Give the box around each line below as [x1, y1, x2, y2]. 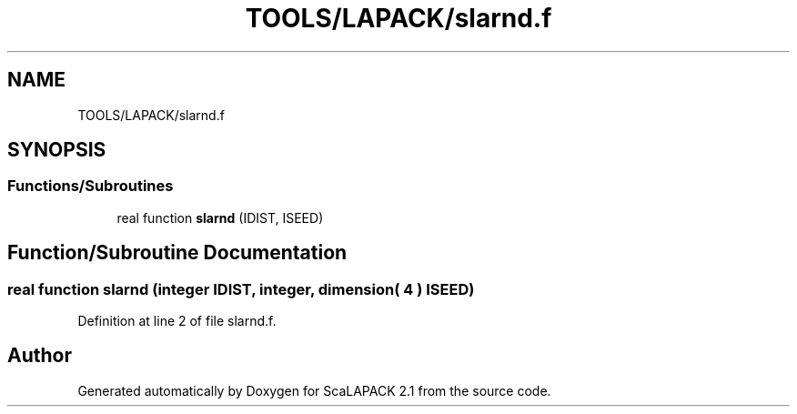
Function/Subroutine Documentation [7, 241, 348, 265]
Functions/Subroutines [7, 177, 174, 196]
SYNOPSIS [7, 138, 106, 162]
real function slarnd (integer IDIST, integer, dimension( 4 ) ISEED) [7, 279, 475, 298]
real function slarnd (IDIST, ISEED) [116, 209, 324, 226]
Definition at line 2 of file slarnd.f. [77, 313, 277, 329]
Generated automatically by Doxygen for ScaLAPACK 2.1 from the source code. [77, 382, 551, 399]
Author [7, 344, 72, 368]
